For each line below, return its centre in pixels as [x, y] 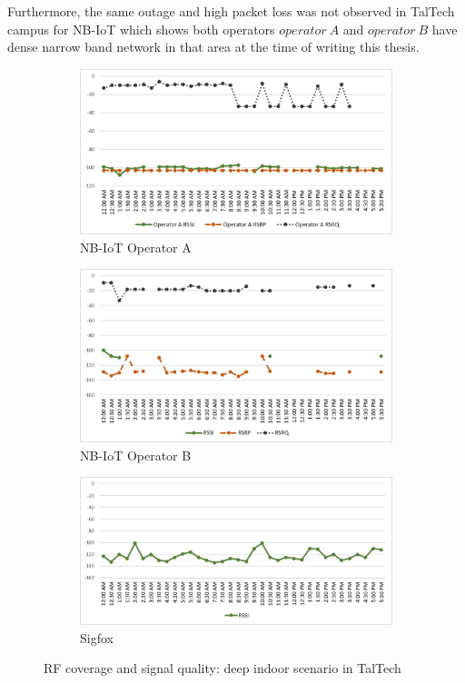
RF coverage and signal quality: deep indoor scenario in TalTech [223, 668]
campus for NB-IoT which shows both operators [141, 29]
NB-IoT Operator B [136, 455]
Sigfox [97, 637]
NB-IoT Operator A [136, 247]
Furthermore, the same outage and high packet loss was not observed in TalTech [231, 11]
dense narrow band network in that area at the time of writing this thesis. [213, 47]
